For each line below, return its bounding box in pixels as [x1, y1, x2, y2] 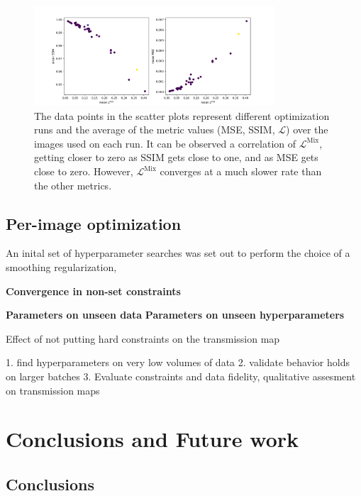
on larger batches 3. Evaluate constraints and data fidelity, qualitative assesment [6, 369, 356, 384]
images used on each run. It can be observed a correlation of [34, 136, 296, 150]
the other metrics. [34, 177, 112, 192]
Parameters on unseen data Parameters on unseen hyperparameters [6, 307, 345, 322]
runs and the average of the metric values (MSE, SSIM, [34, 122, 275, 137]
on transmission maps [6, 382, 100, 397]
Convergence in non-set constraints [6, 283, 181, 298]
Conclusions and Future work [6, 424, 299, 453]
